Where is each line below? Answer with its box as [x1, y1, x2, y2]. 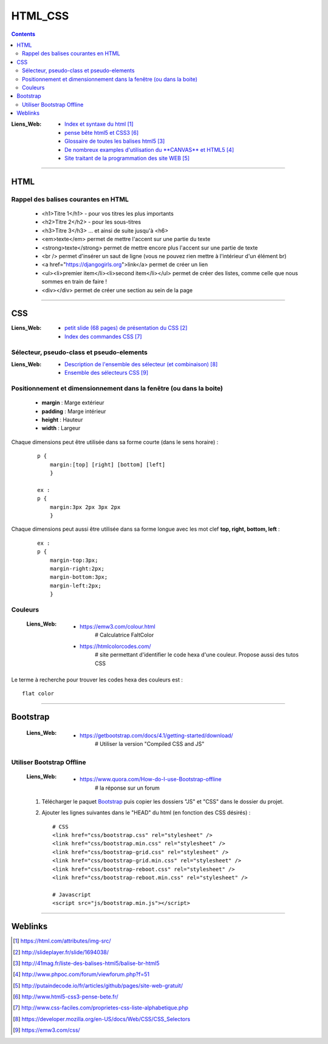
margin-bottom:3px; [49, 574, 108, 581]
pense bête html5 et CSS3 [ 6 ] [64, 129, 139, 136]
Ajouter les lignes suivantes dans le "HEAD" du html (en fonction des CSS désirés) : [41, 809, 251, 816]
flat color [22, 690, 55, 697]
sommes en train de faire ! [41, 278, 108, 285]
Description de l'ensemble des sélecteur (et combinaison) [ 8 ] [64, 360, 218, 367]
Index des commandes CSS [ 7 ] [64, 333, 142, 340]
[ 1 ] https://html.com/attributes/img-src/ [13, 937, 111, 944]
